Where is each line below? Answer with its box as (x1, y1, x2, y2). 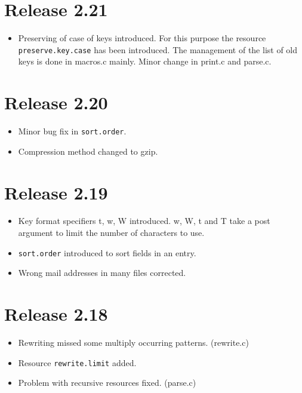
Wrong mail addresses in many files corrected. (18, 266, 186, 279)
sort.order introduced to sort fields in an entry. (18, 246, 196, 259)
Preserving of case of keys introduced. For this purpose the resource (18, 32, 266, 44)
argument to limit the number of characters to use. (18, 226, 205, 239)
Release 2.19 (4, 180, 108, 204)
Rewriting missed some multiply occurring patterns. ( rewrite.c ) (18, 336, 249, 349)
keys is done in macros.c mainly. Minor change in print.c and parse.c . (18, 55, 272, 67)
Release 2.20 (4, 90, 108, 115)
